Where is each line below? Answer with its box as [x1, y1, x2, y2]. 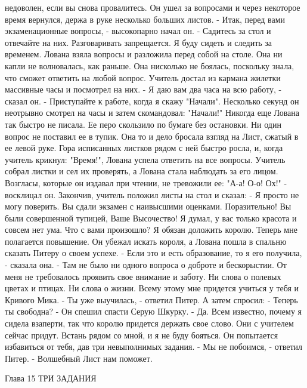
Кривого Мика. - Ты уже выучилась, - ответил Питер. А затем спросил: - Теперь [5, 293, 298, 306]
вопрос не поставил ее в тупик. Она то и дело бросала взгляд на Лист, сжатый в [5, 130, 299, 142]
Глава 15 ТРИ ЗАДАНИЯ [5, 372, 97, 384]
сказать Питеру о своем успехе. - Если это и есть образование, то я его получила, [5, 247, 302, 259]
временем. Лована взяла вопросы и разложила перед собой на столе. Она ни [5, 48, 283, 60]
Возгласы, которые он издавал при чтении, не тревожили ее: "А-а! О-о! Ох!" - [5, 176, 287, 189]
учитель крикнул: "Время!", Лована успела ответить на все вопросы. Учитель [5, 153, 286, 165]
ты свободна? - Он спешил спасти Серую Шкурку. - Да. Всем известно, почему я [5, 305, 302, 318]
